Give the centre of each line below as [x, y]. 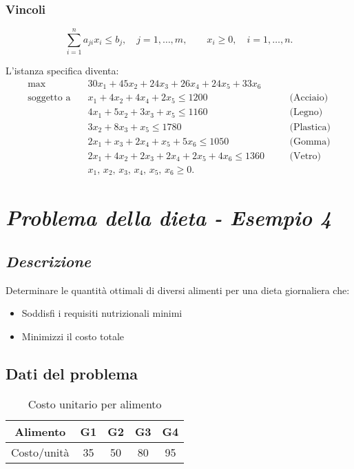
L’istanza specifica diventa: [62, 71]
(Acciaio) [309, 98]
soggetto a [49, 98]
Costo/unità [40, 452]
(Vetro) [305, 156]
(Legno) [306, 113]
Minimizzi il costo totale [73, 336]
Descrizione [49, 261]
